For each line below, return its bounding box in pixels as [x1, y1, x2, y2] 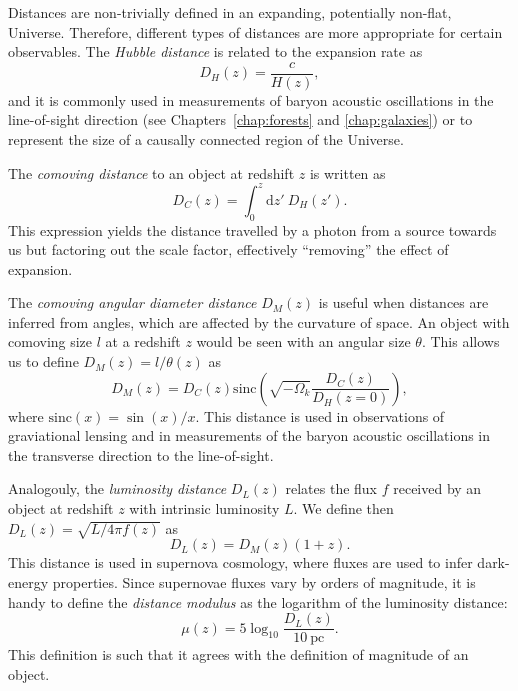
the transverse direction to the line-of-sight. [8, 444, 274, 465]
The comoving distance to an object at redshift [8, 162, 295, 183]
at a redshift [105, 331, 181, 352]
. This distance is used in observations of [195, 405, 445, 426]
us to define [8, 351, 79, 372]
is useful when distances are [318, 292, 489, 313]
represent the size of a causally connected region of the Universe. [8, 129, 404, 150]
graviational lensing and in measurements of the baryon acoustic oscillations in [8, 425, 491, 446]
